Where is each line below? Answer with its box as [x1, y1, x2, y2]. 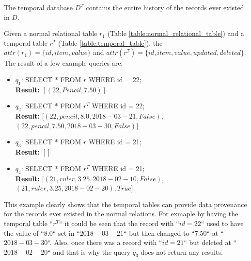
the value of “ [4, 227, 44, 238]
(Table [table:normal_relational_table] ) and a [107, 28, 244, 38]
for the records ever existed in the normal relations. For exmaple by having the [4, 209, 238, 219]
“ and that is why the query [47, 246, 131, 257]
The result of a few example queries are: [4, 58, 123, 68]
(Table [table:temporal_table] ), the [58, 37, 163, 48]
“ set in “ [52, 227, 80, 238]
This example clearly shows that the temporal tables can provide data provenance [4, 199, 247, 209]
